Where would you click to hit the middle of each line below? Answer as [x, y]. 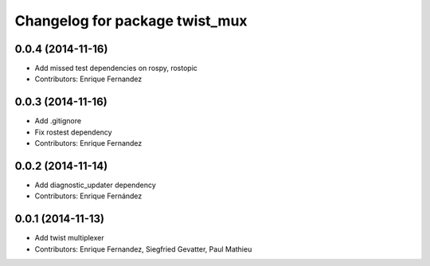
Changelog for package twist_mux [131, 21]
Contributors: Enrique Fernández [88, 196]
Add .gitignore [58, 121]
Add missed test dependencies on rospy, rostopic [116, 68]
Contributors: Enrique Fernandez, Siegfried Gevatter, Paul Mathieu [143, 249]
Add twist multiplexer [69, 238]
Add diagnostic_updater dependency [95, 185]
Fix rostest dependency [73, 132]
